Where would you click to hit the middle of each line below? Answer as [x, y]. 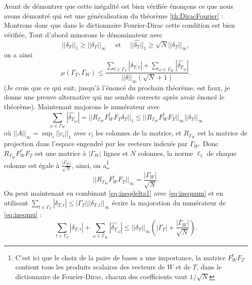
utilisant [16, 203]
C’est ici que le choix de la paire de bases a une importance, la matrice [120, 257]
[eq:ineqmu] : [23, 214]
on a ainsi [18, 55]
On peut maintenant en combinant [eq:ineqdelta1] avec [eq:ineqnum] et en [114, 193]
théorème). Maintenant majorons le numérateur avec [82, 107]
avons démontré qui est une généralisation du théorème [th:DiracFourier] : [114, 15]
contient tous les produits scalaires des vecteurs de [90, 267]
